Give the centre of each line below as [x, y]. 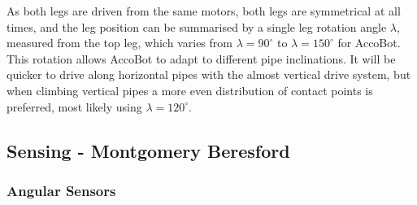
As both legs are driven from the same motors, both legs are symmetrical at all [204, 11]
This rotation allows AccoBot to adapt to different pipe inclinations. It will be [201, 58]
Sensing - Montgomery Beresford [148, 150]
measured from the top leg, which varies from [119, 43]
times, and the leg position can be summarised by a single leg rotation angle [197, 26]
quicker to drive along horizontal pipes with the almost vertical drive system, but [209, 74]
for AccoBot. [369, 43]
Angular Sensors [61, 190]
